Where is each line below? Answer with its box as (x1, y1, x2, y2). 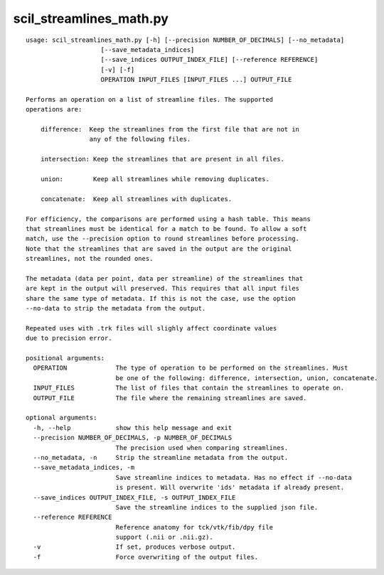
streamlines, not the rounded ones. (26, 254, 154, 263)
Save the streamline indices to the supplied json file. (115, 503, 319, 511)
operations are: (26, 105, 82, 114)
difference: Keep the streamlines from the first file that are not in (40, 125, 300, 134)
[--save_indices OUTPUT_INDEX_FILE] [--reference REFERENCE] (100, 55, 319, 64)
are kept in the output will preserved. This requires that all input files (26, 284, 300, 293)
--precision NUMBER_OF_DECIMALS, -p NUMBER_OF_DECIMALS (33, 434, 233, 442)
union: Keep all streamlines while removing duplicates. (40, 175, 270, 183)
